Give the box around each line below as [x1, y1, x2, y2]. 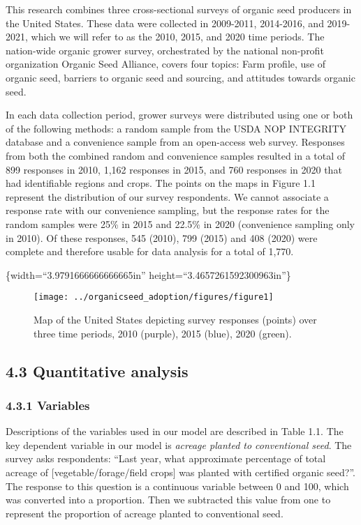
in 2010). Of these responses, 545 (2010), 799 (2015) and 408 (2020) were [6, 230, 318, 245]
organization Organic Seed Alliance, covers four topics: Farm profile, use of [6, 56, 326, 71]
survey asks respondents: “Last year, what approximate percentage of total [6, 451, 326, 466]
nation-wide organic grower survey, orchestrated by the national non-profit [6, 43, 324, 57]
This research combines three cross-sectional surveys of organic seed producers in [6, 2, 352, 16]
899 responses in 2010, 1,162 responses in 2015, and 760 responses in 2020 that [6, 162, 342, 176]
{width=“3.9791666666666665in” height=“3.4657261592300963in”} [6, 267, 291, 282]
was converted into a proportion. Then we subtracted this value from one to [6, 492, 331, 507]
